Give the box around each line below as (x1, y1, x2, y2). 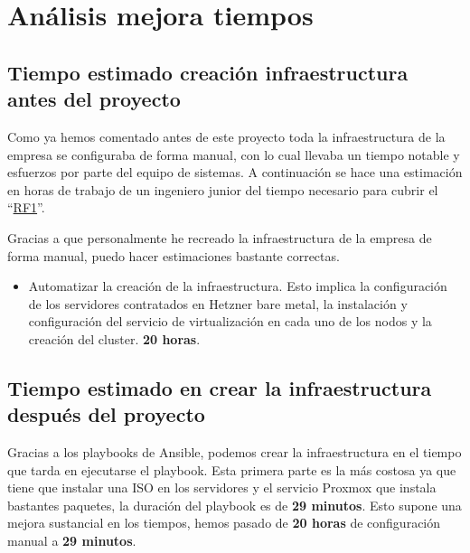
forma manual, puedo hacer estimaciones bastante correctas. (7, 246, 340, 265)
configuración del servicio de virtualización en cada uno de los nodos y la (28, 312, 432, 331)
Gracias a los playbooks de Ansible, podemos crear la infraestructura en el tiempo (7, 443, 462, 462)
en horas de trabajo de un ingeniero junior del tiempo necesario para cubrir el (7, 180, 438, 199)
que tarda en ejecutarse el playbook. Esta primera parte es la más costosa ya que (7, 460, 456, 479)
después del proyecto (7, 400, 205, 428)
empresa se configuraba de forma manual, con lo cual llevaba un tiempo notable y (7, 145, 460, 164)
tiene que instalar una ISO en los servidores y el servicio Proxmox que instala (7, 478, 437, 497)
